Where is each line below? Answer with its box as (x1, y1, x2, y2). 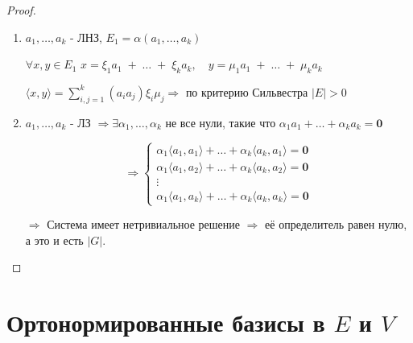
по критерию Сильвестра (185, 83, 308, 100)
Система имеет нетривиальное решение (47, 216, 241, 232)
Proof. (6, 2, 36, 18)
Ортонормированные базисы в (6, 305, 325, 338)
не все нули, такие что (165, 114, 276, 130)
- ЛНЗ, (70, 28, 102, 45)
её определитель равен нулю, (265, 216, 407, 232)
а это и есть (25, 231, 84, 248)
